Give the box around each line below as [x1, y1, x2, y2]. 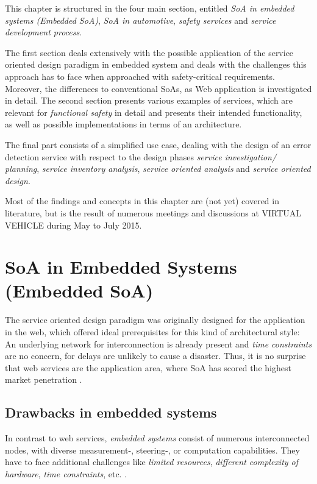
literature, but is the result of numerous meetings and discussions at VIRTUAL [5, 206, 302, 219]
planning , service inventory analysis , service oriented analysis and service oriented [5, 162, 311, 175]
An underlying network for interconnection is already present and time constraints [5, 337, 312, 350]
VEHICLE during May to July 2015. [5, 218, 142, 231]
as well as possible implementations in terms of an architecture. [5, 118, 242, 130]
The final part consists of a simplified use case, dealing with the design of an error [5, 138, 312, 151]
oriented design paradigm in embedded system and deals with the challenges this [5, 58, 307, 71]
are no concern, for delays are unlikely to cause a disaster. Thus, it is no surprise [5, 349, 306, 362]
